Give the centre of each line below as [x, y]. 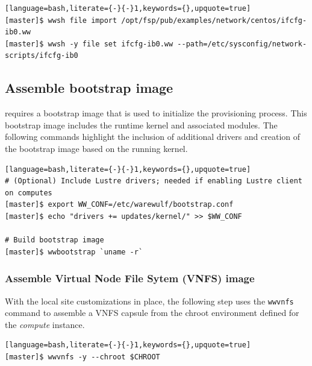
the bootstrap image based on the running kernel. [96, 148]
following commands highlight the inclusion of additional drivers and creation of [153, 137]
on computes [29, 193]
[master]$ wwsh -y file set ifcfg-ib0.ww [89, 44]
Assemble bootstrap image [89, 88]
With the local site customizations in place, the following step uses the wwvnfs [149, 301]
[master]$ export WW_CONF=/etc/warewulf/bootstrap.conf [119, 205]
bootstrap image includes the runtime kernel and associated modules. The [141, 125]
